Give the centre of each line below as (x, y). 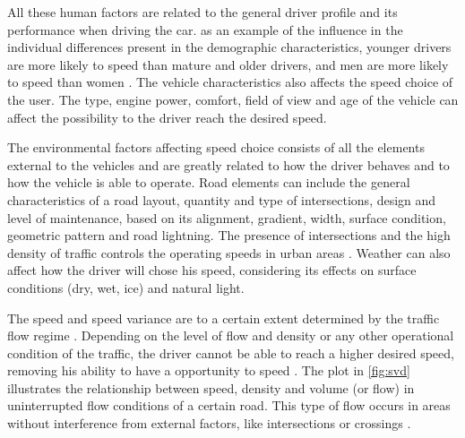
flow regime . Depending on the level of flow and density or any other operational (231, 335)
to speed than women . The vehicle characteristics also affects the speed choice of (230, 82)
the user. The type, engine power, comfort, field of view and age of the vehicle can (233, 99)
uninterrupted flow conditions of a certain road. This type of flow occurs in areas (229, 405)
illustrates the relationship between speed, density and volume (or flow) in (211, 387)
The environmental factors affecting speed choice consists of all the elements (216, 147)
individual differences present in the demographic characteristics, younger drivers (229, 47)
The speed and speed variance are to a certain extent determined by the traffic (224, 318)
